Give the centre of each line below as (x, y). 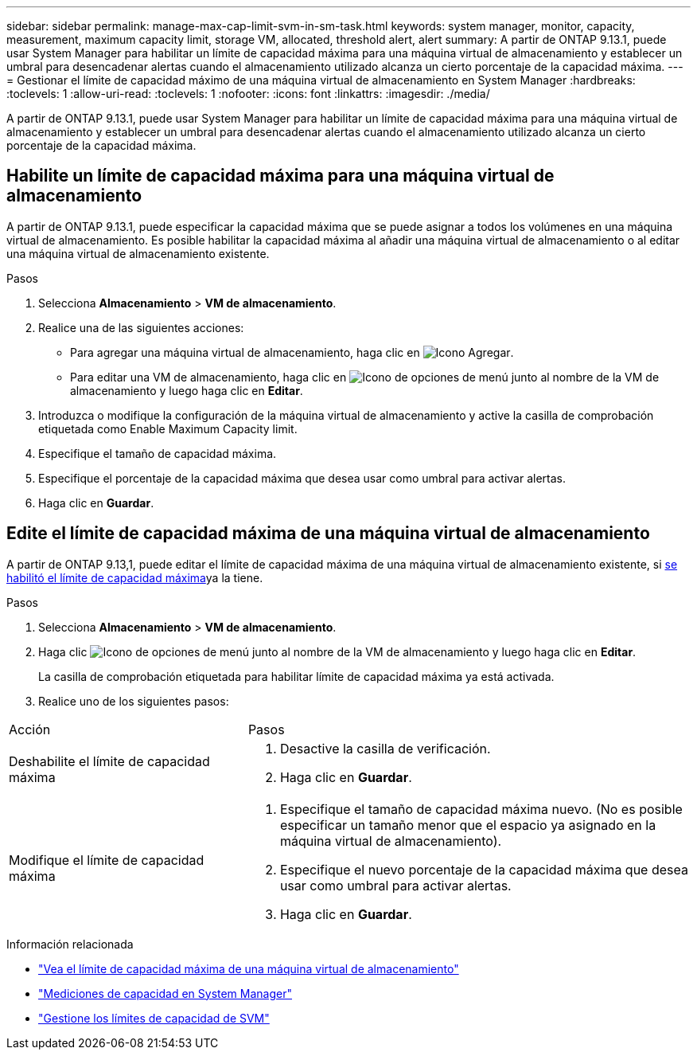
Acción (30, 729)
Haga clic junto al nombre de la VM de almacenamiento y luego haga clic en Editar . (337, 651)
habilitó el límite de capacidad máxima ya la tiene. (135, 577)
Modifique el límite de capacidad (107, 860)
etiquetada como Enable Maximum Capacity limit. (168, 428)
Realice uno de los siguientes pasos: (134, 701)
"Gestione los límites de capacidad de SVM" (154, 1018)
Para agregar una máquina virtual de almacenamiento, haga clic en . (292, 352)
